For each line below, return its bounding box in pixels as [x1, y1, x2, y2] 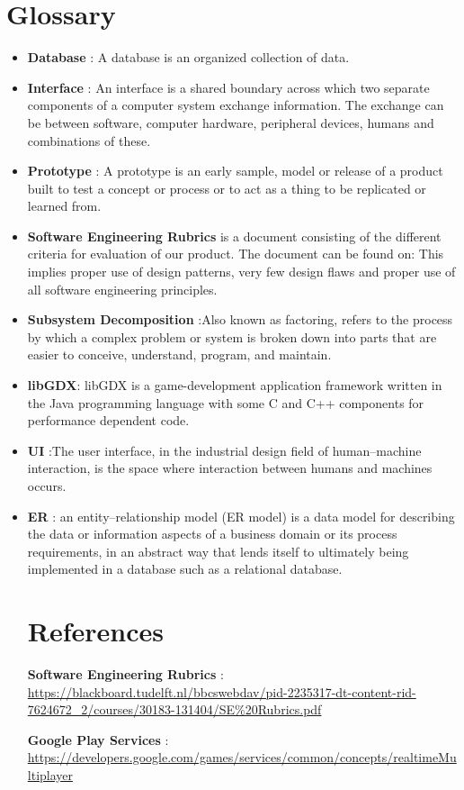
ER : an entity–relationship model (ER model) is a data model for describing [27, 506, 455, 525]
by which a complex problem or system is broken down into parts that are [27, 327, 437, 346]
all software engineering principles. [27, 279, 218, 298]
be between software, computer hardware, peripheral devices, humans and [27, 113, 434, 132]
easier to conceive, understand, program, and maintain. [27, 345, 332, 364]
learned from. [27, 196, 102, 215]
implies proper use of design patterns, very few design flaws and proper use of [27, 262, 456, 281]
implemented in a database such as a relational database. [27, 559, 343, 578]
